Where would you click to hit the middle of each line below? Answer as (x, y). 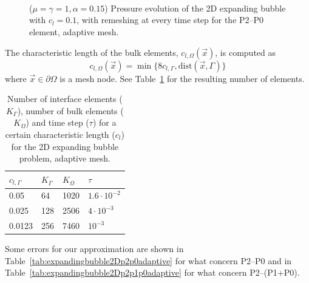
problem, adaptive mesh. (65, 158)
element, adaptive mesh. (74, 31)
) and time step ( (57, 122)
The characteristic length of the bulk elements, (92, 52)
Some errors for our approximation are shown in (94, 249)
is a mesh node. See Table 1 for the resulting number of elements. (182, 78)
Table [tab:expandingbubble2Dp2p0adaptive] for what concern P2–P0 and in (148, 260)
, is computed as (246, 52)
